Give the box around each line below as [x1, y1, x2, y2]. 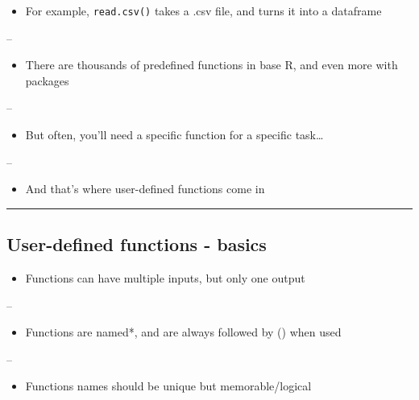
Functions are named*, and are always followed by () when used [25, 324, 342, 340]
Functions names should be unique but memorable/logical [25, 377, 312, 394]
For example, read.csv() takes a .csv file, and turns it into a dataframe [25, 2, 382, 19]
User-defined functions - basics [6, 232, 267, 257]
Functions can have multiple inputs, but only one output [25, 270, 305, 287]
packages [25, 72, 69, 89]
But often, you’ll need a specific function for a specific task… [25, 126, 324, 143]
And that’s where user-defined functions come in [25, 180, 265, 197]
